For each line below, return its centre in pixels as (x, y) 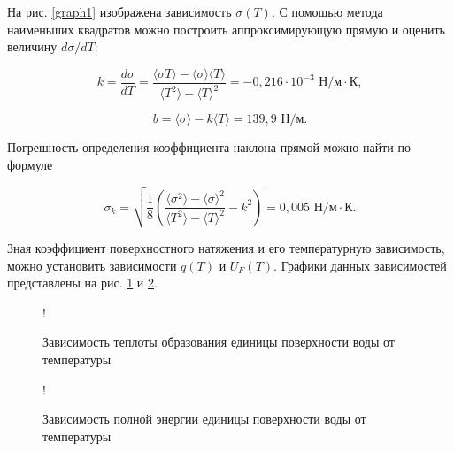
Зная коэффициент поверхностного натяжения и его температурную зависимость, (226, 248)
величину (32, 46)
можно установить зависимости (92, 265)
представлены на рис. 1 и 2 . (82, 283)
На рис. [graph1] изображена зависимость (119, 11)
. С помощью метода (327, 11)
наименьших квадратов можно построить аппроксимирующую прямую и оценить (227, 29)
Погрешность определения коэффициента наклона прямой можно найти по (209, 147)
